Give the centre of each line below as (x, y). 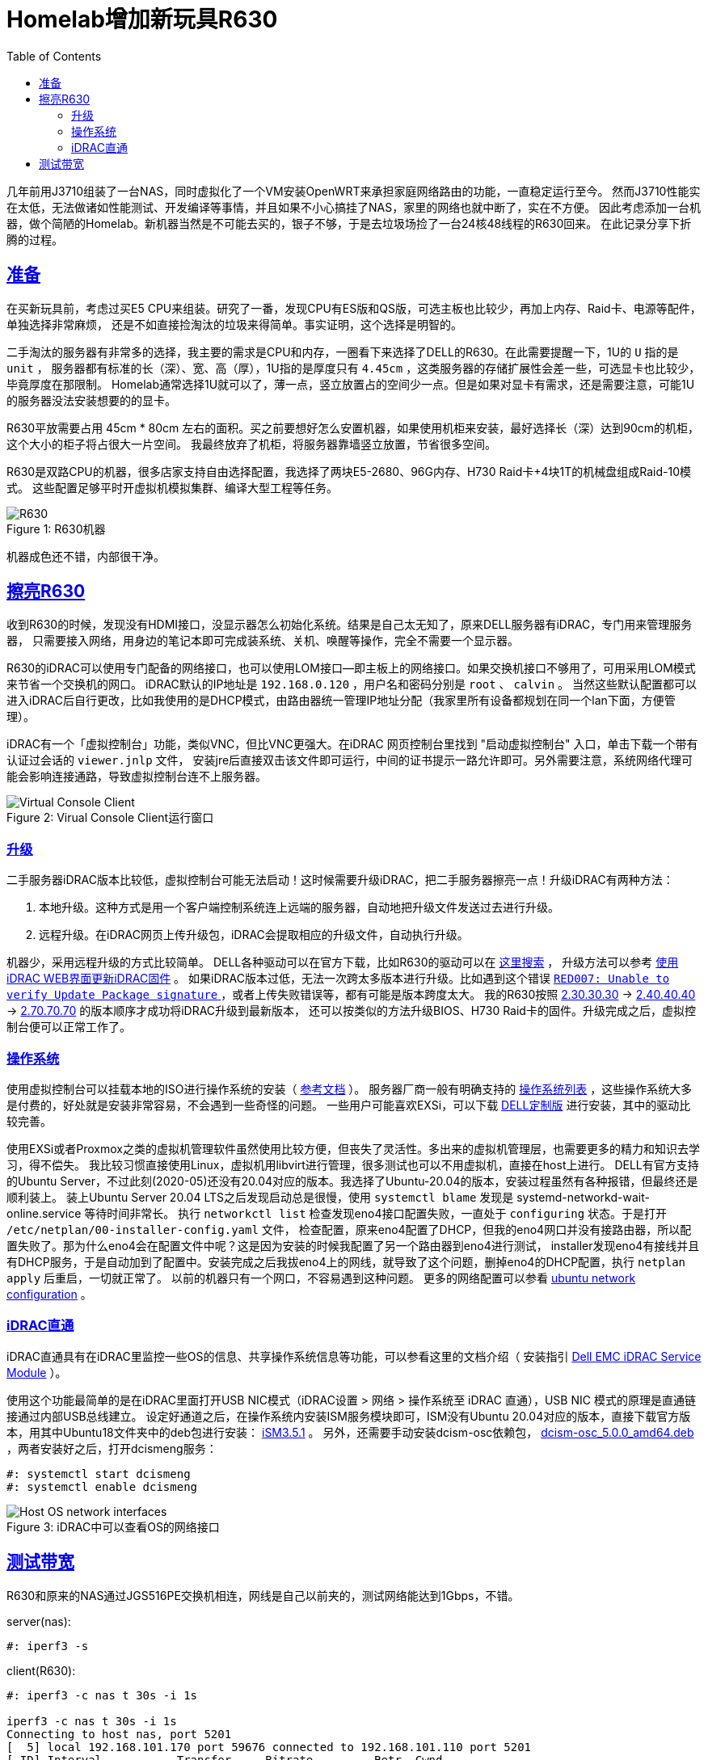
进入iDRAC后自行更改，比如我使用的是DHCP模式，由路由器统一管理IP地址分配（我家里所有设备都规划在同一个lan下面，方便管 (341, 701)
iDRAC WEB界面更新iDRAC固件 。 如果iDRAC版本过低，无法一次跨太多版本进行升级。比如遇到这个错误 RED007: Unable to (338, 979)
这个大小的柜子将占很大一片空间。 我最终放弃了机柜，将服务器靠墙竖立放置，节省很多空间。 (251, 444)
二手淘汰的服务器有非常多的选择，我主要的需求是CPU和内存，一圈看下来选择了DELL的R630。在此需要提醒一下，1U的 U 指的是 (343, 352)
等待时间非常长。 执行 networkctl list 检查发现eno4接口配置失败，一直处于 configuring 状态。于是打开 (376, 1213)
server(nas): (39, 1621)
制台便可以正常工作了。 (69, 1027)
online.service (44, 1213)
